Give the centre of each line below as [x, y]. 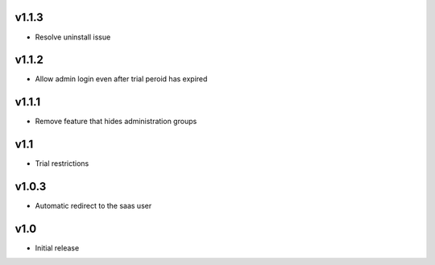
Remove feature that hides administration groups [116, 122]
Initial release [57, 248]
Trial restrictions [62, 164]
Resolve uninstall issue [73, 37]
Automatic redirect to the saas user [93, 206]
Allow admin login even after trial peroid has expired [121, 79]
